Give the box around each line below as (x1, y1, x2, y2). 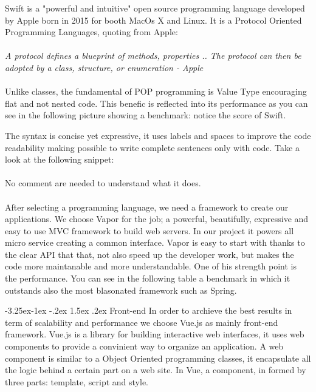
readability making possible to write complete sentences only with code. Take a (5, 141, 300, 154)
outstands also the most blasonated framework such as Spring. (5, 283, 237, 296)
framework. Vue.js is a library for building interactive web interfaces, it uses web (5, 328, 304, 340)
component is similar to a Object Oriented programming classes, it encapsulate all (5, 351, 311, 364)
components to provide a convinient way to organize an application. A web (5, 340, 284, 353)
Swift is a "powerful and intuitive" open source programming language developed (5, 2, 305, 14)
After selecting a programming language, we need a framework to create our (5, 200, 289, 213)
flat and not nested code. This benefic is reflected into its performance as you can (5, 96, 308, 109)
